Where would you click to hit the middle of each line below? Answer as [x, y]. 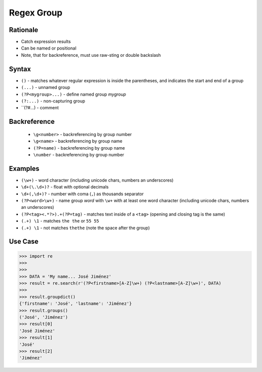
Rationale [24, 30]
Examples [24, 168]
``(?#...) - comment [40, 108]
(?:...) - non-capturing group [53, 101]
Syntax [20, 69]
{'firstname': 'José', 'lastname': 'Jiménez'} [75, 304]
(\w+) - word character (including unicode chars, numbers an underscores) [97, 180]
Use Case [24, 242]
